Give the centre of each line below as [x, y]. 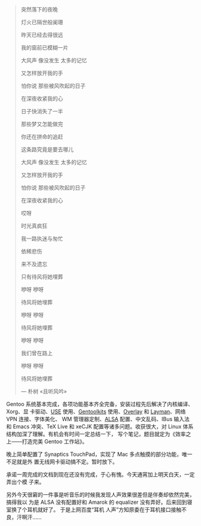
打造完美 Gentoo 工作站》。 [55, 442]
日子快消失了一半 [42, 111]
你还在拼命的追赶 [42, 137]
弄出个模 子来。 [25, 482]
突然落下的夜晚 [39, 9]
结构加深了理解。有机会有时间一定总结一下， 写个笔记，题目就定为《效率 [96, 434]
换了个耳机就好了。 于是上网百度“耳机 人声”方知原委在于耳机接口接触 [96, 510]
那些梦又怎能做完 [42, 124]
